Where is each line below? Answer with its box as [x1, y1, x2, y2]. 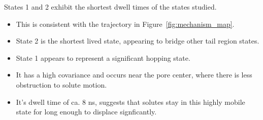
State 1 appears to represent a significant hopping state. [16, 52, 190, 63]
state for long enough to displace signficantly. [16, 106, 157, 117]
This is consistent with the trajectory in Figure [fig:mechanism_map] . [16, 18, 235, 29]
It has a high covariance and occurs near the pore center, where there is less [16, 69, 252, 80]
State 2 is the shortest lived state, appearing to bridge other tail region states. [16, 35, 259, 46]
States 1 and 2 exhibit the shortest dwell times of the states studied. [4, 2, 217, 12]
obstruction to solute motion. [16, 79, 107, 90]
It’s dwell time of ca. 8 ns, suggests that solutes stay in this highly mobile [16, 96, 245, 107]
